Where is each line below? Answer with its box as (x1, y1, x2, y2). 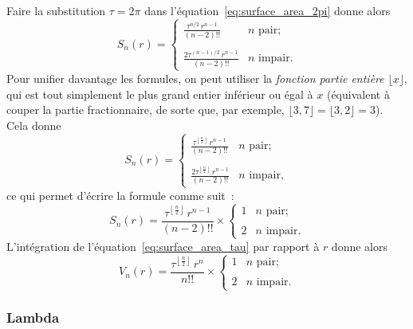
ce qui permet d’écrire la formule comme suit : (6, 186, 234, 203)
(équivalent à (326, 85, 390, 102)
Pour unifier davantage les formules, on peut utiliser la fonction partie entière (6, 69, 384, 86)
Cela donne (6, 116, 61, 133)
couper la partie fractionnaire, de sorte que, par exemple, (6, 101, 285, 118)
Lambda (6, 307, 60, 327)
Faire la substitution (6, 2, 106, 18)
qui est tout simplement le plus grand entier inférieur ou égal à (6, 85, 313, 102)
